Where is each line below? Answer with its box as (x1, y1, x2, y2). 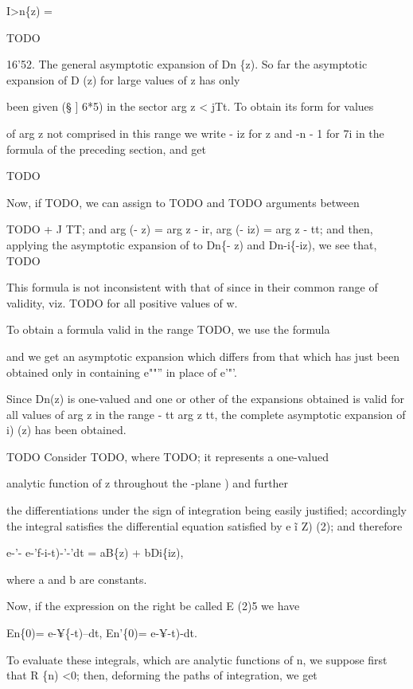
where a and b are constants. (6, 570, 147, 587)
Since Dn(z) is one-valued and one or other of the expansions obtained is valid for (6, 390, 404, 407)
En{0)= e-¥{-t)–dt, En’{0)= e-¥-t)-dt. (6, 624, 197, 641)
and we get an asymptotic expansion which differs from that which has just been (6, 347, 399, 364)
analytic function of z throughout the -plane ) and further (6, 475, 289, 491)
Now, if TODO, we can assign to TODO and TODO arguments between (6, 194, 360, 210)
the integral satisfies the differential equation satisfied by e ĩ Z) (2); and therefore (6, 517, 403, 534)
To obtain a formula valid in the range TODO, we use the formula (6, 321, 330, 338)
